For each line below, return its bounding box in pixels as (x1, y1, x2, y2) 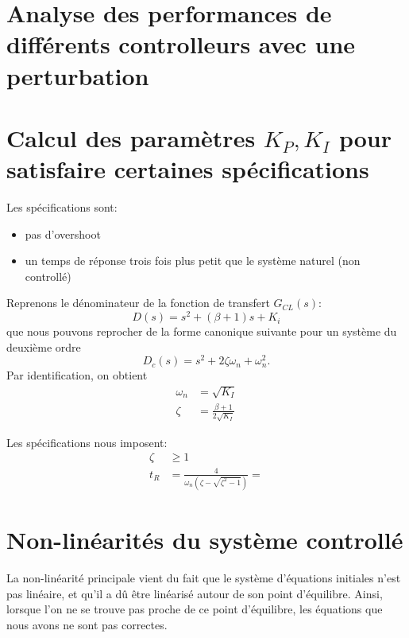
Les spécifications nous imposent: (6, 434, 168, 450)
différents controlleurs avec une (6, 28, 356, 60)
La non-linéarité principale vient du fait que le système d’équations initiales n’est (6, 570, 401, 586)
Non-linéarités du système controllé (6, 523, 403, 556)
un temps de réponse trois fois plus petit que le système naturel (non (25, 252, 361, 269)
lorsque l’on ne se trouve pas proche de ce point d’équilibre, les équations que (6, 601, 383, 617)
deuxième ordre (6, 338, 81, 355)
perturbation (6, 59, 149, 91)
